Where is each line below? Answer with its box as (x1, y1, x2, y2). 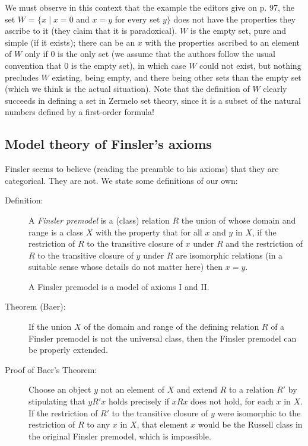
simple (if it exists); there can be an (5, 36, 135, 48)
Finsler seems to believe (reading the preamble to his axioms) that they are (5, 163, 279, 175)
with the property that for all (95, 225, 202, 238)
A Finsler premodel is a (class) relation (28, 214, 170, 226)
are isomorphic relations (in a (176, 249, 283, 261)
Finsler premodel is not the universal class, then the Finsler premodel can (28, 332, 297, 344)
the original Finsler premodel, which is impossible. (28, 429, 211, 442)
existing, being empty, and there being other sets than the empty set (52, 71, 301, 83)
